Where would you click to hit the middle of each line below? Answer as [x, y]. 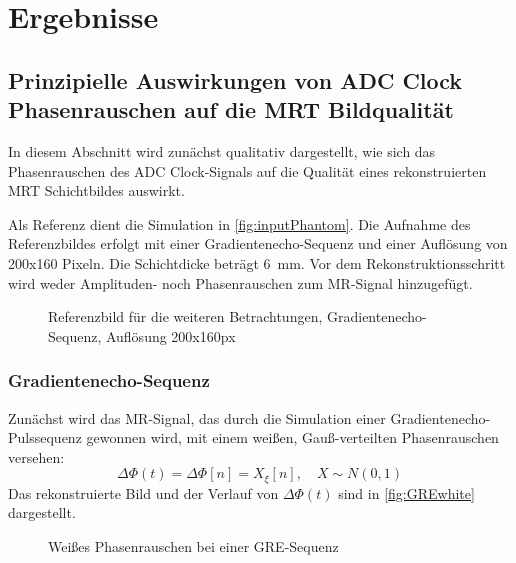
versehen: [36, 456]
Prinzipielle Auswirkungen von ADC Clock [235, 79]
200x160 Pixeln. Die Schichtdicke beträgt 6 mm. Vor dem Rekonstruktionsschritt [257, 262]
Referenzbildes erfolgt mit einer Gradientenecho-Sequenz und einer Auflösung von [258, 243]
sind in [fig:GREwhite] [406, 492]
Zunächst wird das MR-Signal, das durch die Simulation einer [197, 417]
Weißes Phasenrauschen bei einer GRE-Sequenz [193, 545]
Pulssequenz [45, 437]
